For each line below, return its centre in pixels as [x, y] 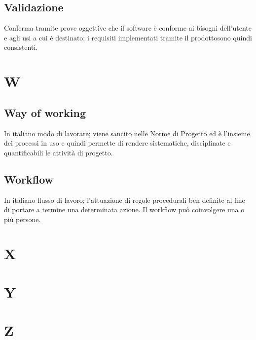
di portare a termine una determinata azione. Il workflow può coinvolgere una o [124, 209]
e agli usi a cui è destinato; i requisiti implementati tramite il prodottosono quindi [128, 37]
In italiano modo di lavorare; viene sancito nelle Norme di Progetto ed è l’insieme [127, 133]
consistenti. [21, 47]
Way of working [45, 112]
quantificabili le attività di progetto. [58, 152]
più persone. [22, 219]
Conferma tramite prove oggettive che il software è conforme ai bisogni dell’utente [128, 28]
